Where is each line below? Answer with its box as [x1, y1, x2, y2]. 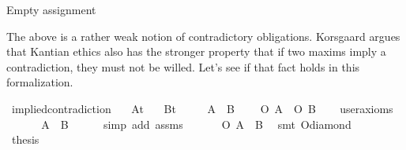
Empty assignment [6, 2, 96, 17]
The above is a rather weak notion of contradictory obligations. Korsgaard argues [6, 27, 400, 44]
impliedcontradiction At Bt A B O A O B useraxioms [11, 100, 393, 116]
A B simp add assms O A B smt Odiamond [41, 115, 351, 132]
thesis [11, 131, 39, 148]
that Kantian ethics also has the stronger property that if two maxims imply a [6, 43, 386, 60]
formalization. [6, 74, 73, 90]
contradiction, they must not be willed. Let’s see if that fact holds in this [6, 58, 360, 75]
